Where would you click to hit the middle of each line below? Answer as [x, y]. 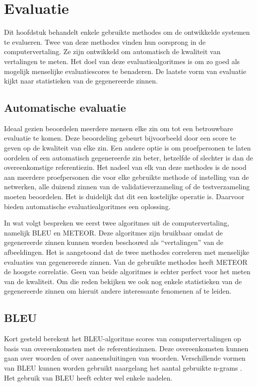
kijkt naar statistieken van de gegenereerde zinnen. [81, 81]
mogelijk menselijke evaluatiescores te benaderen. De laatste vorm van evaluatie [125, 71]
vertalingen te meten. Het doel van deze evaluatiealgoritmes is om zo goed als [122, 61]
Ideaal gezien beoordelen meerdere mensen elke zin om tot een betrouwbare [119, 128]
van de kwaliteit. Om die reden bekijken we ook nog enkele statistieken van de [123, 281]
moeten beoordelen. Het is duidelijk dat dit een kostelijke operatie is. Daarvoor [124, 196]
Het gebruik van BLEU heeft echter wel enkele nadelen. [88, 377]
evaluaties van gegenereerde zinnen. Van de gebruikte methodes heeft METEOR [126, 262]
